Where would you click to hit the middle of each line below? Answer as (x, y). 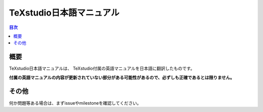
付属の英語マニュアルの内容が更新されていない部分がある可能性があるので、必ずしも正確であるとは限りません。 (122, 77)
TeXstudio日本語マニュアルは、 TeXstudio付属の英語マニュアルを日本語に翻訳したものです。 (102, 69)
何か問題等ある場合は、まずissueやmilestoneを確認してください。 (75, 103)
